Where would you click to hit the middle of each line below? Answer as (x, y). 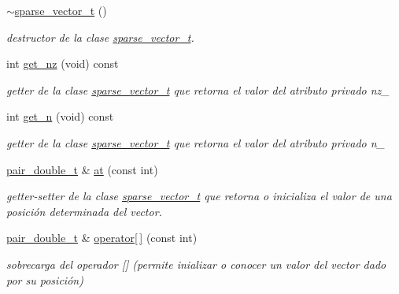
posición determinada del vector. (84, 211)
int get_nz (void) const (63, 63)
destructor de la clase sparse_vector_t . (100, 37)
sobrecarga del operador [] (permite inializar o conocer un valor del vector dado (196, 264)
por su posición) (45, 279)
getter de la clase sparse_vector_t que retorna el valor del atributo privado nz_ (198, 89)
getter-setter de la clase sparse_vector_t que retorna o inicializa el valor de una (199, 196)
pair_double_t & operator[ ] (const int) (102, 238)
